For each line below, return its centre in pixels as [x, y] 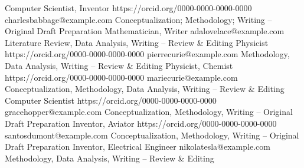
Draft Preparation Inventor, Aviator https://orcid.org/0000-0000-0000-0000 [141, 123]
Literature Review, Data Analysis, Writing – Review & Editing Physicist [137, 42]
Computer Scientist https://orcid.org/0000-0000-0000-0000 [111, 100]
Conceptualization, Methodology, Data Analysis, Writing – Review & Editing [145, 89]
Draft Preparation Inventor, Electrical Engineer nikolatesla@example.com [138, 146]
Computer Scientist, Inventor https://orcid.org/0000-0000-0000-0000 [128, 8]
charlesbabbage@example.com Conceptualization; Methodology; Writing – [138, 19]
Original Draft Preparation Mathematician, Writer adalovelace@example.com [145, 31]
